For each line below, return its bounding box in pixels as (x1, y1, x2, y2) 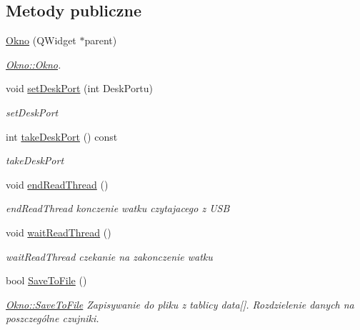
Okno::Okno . (6, 56, 61, 71)
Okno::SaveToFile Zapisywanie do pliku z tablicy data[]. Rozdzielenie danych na (6, 296, 354, 311)
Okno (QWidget (6, 33, 76, 48)
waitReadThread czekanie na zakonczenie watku (6, 249, 213, 264)
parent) (84, 33, 117, 48)
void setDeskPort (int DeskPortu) (6, 81, 154, 96)
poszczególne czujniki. (6, 311, 99, 326)
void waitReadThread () (6, 224, 111, 239)
